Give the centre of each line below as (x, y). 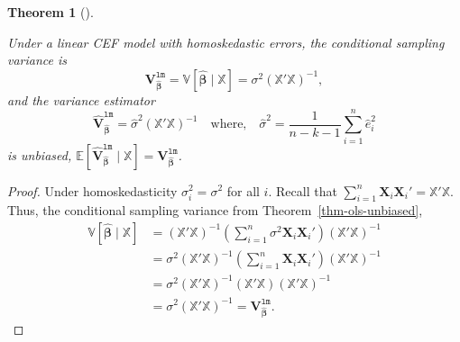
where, (229, 125)
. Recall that (303, 190)
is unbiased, (40, 154)
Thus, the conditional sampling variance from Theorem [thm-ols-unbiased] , (215, 210)
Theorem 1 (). (51, 12)
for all (243, 190)
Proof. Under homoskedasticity (92, 190)
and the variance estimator (81, 99)
